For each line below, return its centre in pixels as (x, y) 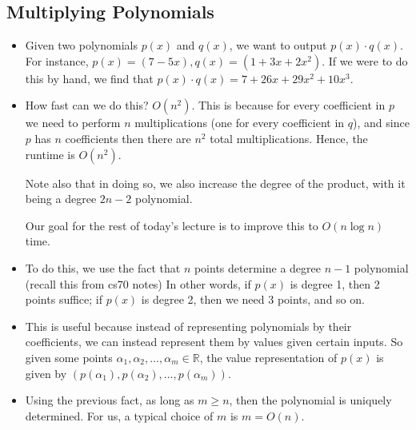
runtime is (50, 154)
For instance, (57, 60)
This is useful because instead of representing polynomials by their (188, 326)
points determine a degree (257, 267)
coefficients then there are (128, 138)
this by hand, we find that (89, 78)
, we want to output (278, 45)
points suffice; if (64, 299)
